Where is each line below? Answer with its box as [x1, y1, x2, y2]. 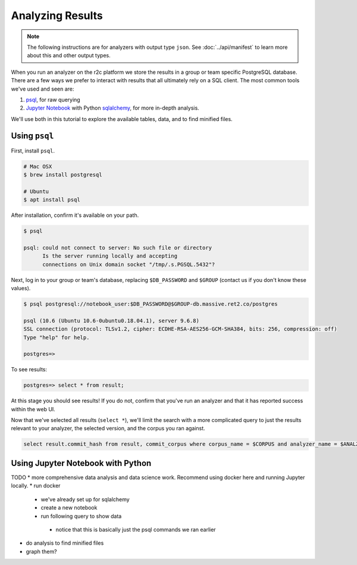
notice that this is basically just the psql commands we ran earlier [55, 526, 217, 533]
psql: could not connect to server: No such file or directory [23, 244, 212, 251]
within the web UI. [11, 405, 56, 412]
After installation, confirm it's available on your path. [11, 212, 139, 219]
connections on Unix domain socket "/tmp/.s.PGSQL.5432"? [42, 261, 215, 268]
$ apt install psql [23, 197, 80, 203]
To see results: [11, 366, 48, 373]
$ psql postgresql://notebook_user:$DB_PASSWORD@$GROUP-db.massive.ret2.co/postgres [23, 301, 278, 308]
